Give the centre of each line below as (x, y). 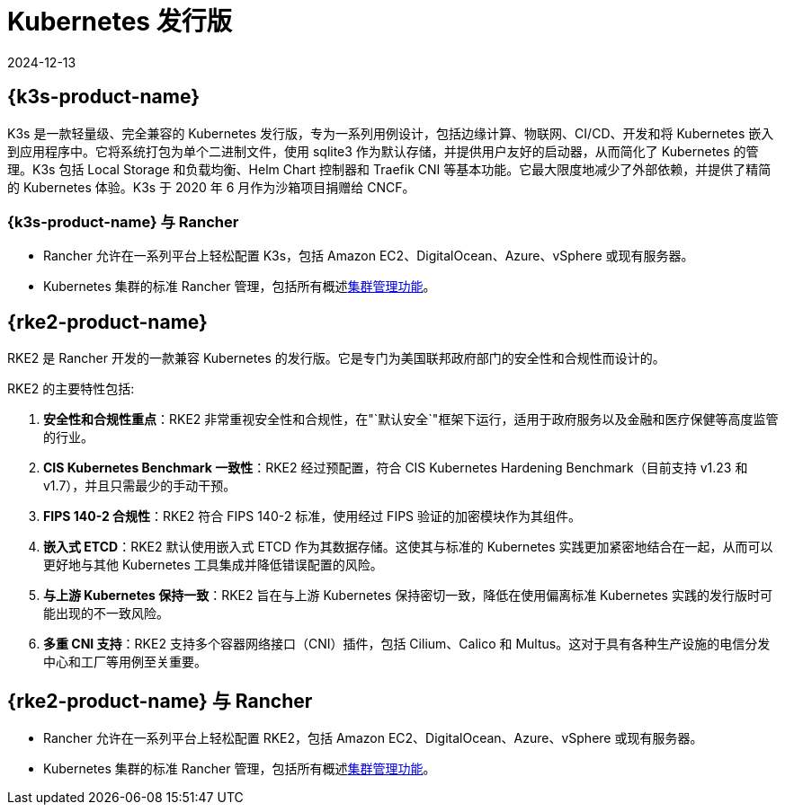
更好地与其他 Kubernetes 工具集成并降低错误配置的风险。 (213, 565)
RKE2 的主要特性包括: (71, 389)
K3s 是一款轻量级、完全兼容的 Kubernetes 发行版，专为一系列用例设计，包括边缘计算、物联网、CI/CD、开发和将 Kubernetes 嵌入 (391, 133)
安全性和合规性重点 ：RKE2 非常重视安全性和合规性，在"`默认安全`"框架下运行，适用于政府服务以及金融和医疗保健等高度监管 (411, 419)
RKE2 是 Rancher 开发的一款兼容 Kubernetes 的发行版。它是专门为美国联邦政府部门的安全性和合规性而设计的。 (336, 358)
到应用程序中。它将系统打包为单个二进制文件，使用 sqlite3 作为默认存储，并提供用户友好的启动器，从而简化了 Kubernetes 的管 (383, 151)
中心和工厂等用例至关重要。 (125, 662)
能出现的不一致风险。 (106, 613)
